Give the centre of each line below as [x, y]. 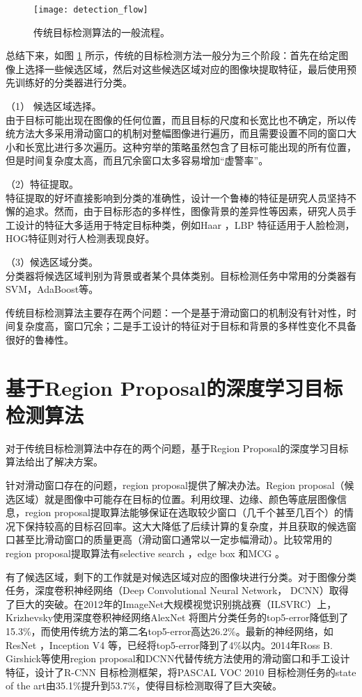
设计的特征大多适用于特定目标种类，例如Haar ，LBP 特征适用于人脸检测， [185, 224]
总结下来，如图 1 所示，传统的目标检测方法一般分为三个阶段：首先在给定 [172, 55]
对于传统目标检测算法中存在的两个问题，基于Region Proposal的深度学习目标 [177, 448]
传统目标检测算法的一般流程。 [102, 32]
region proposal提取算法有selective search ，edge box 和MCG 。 [145, 553]
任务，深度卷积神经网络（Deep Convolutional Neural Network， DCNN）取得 [177, 590]
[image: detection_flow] [91, 10]
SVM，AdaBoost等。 [52, 289]
